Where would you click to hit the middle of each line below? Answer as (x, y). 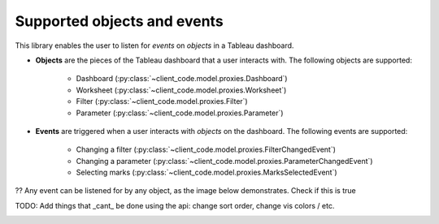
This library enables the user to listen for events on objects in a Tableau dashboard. (154, 45)
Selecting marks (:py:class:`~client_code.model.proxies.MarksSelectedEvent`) (206, 172)
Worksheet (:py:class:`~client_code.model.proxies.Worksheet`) (181, 90)
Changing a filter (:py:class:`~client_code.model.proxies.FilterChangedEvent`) (206, 149)
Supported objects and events (119, 21)
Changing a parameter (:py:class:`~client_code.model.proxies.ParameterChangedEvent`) (224, 161)
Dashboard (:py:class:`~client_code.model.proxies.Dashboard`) (182, 79)
